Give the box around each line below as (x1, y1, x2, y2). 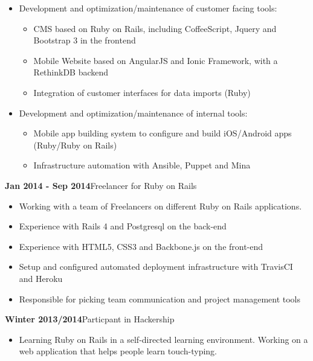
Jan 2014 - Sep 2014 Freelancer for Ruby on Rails (5, 179, 197, 191)
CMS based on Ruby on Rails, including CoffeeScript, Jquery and (33, 22, 277, 34)
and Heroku (19, 272, 63, 284)
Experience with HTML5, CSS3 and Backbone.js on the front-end (19, 240, 263, 252)
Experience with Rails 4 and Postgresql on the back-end (19, 220, 227, 232)
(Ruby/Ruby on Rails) (33, 138, 117, 151)
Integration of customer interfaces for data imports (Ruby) (33, 86, 251, 98)
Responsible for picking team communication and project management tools (19, 292, 301, 305)
